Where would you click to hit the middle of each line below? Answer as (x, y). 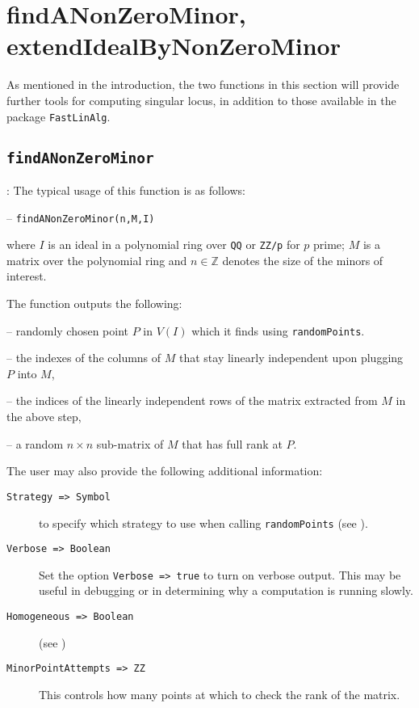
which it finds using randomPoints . (278, 330)
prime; (329, 244)
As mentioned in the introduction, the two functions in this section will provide (203, 84)
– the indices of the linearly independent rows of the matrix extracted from (192, 400)
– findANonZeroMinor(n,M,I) (81, 217)
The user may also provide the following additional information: (165, 471)
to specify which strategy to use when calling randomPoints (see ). (203, 523)
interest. (27, 276)
